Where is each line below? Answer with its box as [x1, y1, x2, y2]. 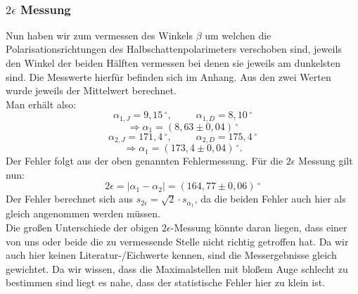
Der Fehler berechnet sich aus [6, 191, 134, 206]
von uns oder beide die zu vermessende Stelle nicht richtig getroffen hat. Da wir [6, 234, 349, 248]
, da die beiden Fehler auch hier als [194, 191, 346, 206]
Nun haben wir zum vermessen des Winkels [6, 27, 193, 42]
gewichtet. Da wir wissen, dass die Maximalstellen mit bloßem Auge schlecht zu [6, 261, 348, 276]
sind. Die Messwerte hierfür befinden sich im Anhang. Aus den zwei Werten [6, 69, 331, 84]
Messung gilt [298, 153, 353, 168]
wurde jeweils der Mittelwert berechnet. [6, 83, 177, 98]
